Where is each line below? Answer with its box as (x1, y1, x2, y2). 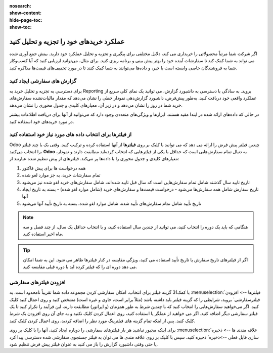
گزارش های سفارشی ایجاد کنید (9, 77, 77, 84)
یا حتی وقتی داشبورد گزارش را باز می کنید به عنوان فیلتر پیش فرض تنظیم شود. (9, 341, 158, 347)
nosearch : (9, 3, 31, 9)
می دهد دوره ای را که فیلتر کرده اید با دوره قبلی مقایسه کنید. (23, 263, 138, 270)
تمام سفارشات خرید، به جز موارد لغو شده (22, 172, 101, 178)
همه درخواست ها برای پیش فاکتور (22, 165, 86, 171)
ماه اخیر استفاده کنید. (23, 231, 63, 237)
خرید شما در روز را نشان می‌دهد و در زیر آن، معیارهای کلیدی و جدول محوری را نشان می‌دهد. (9, 102, 183, 108)
